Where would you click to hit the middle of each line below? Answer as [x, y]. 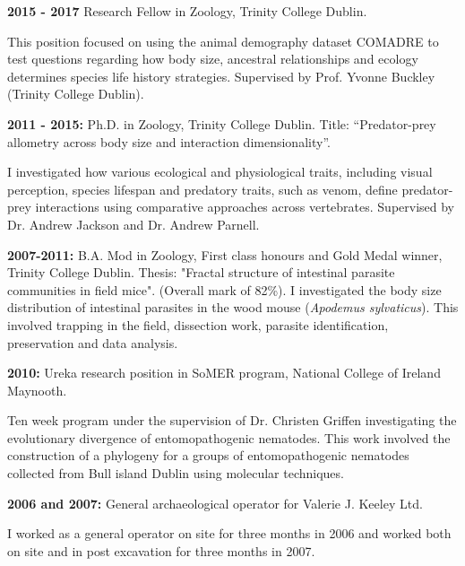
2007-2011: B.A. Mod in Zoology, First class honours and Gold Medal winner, [225, 254]
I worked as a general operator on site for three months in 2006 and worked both [229, 533]
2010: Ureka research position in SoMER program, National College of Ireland [224, 373]
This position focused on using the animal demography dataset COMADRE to [223, 41]
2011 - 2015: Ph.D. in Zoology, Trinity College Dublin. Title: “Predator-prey [222, 123]
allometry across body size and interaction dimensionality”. [169, 141]
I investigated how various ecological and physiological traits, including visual [220, 172]
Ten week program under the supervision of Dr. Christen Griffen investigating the [232, 420]
